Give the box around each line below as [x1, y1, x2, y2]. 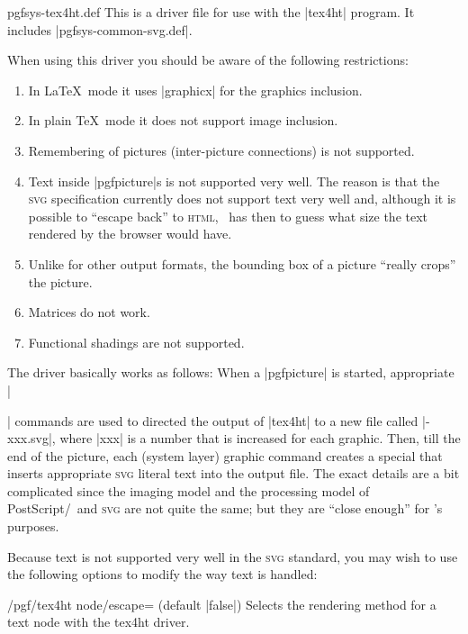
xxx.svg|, [7, 429, 56, 448]
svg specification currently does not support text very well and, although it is [28, 189, 456, 208]
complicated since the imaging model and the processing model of [7, 481, 370, 500]
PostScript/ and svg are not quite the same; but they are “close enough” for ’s [7, 499, 443, 518]
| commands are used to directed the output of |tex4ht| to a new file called [7, 411, 418, 430]
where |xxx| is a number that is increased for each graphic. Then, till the [59, 429, 461, 448]
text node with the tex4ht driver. [7, 612, 190, 631]
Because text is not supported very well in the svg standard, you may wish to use [7, 547, 458, 566]
